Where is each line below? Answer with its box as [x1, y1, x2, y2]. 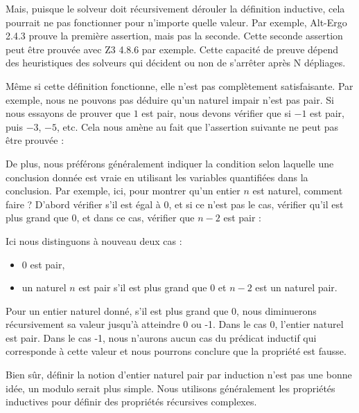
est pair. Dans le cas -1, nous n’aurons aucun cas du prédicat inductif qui [6, 330, 317, 345]
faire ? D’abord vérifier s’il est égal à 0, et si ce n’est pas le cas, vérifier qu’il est [6, 196, 344, 211]
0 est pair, [21, 257, 65, 271]
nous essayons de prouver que [6, 106, 131, 120]
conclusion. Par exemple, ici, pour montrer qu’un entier [6, 183, 240, 198]
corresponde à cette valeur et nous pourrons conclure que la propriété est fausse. [6, 344, 347, 358]
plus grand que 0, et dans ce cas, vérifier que [6, 210, 195, 225]
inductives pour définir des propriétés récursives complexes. [6, 394, 257, 409]
